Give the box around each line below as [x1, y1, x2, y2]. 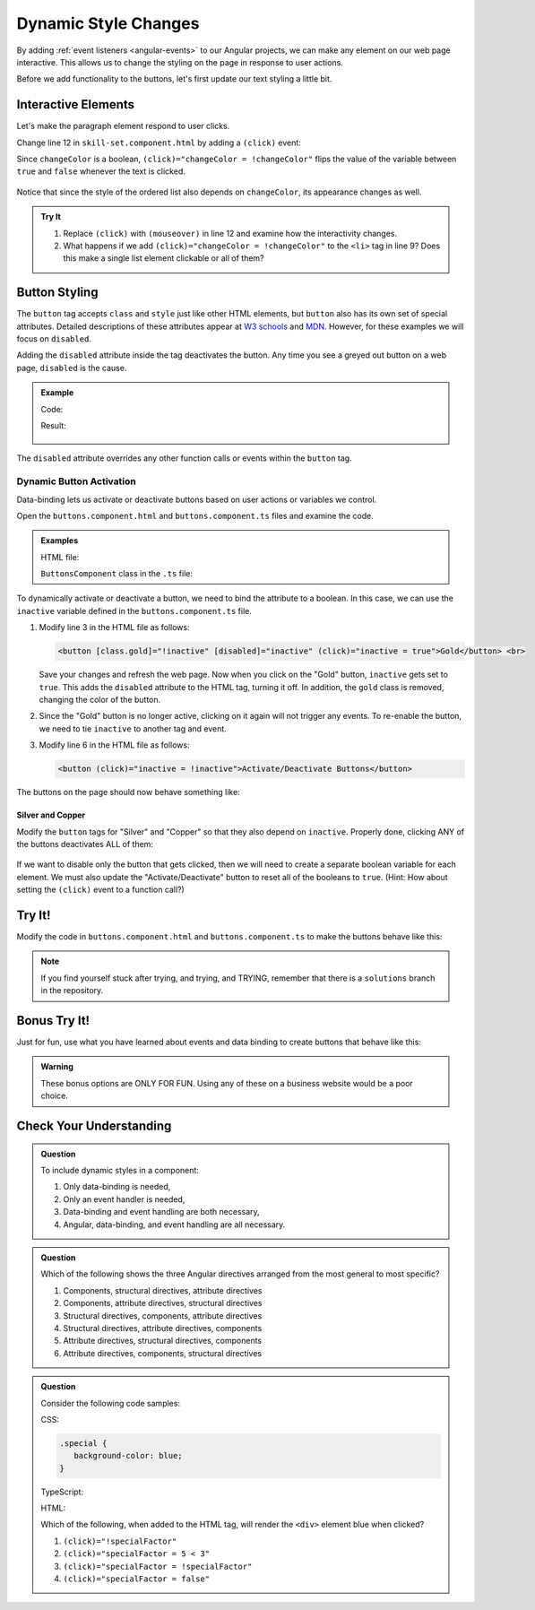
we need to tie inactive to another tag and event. [39, 723, 228, 734]
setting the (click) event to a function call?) [16, 884, 186, 896]
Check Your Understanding [16, 1119, 172, 1134]
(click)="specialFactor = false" [63, 1574, 211, 1584]
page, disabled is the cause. [16, 362, 127, 373]
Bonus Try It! [16, 1013, 90, 1028]
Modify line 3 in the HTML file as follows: [39, 622, 190, 633]
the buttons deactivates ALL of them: [16, 838, 154, 849]
